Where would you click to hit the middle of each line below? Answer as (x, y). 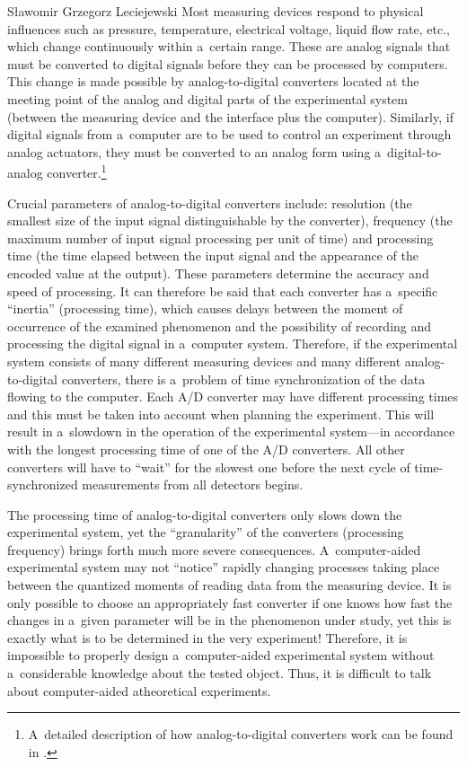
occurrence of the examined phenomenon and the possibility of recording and (220, 326)
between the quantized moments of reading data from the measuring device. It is (229, 585)
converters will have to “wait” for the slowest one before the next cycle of (209, 467)
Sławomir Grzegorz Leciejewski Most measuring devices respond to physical (216, 11)
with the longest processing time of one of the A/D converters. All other (206, 449)
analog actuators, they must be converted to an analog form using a (194, 151)
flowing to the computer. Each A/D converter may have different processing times (233, 396)
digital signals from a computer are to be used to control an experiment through (229, 134)
